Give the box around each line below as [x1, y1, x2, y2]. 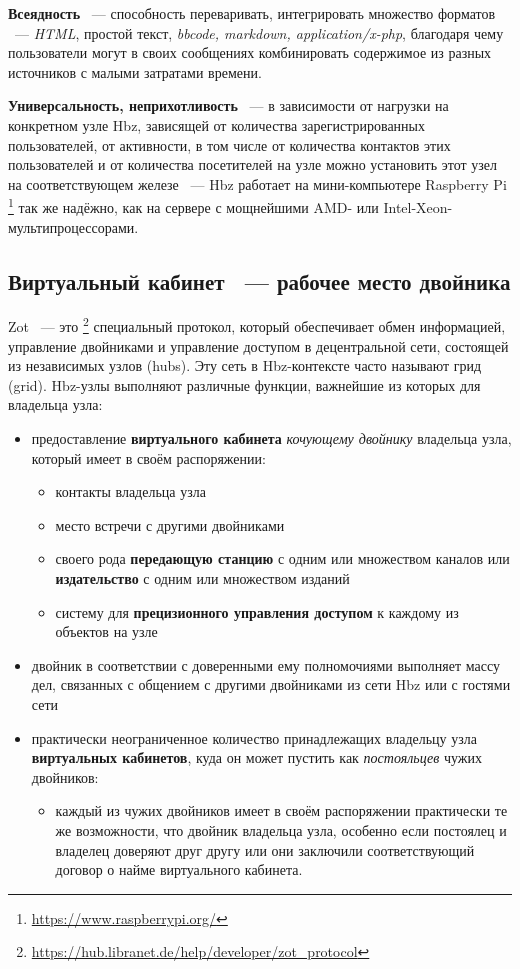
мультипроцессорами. [8, 216, 139, 237]
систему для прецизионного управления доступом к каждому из [55, 601, 459, 622]
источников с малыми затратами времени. [8, 61, 262, 82]
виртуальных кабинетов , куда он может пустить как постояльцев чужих [31, 747, 483, 768]
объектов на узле [55, 621, 158, 642]
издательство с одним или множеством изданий [55, 567, 350, 588]
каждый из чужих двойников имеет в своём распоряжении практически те [55, 800, 508, 821]
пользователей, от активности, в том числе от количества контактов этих [8, 134, 451, 155]
